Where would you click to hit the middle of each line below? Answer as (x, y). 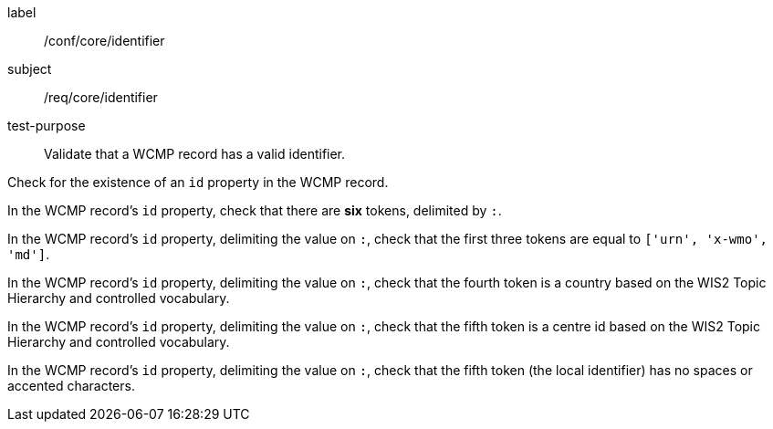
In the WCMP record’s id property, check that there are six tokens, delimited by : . (255, 210)
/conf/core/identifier (104, 41)
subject (30, 69)
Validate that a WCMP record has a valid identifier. (195, 154)
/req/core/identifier (101, 97)
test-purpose (47, 126)
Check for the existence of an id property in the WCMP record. (198, 182)
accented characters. (71, 386)
